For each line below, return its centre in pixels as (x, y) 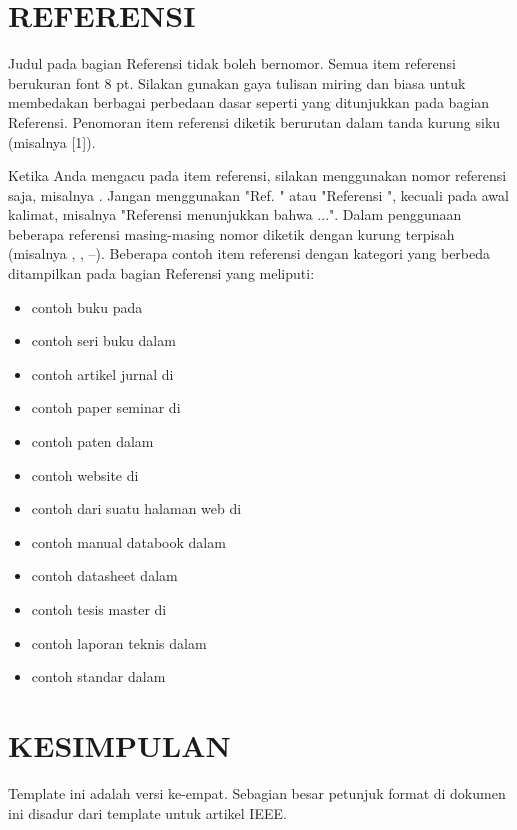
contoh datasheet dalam (104, 575)
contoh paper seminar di (106, 407)
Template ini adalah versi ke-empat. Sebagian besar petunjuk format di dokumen (257, 792)
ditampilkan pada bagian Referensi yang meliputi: (161, 273)
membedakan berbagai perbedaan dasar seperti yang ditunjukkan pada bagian (249, 102)
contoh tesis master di (99, 609)
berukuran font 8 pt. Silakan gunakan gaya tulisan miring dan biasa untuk (237, 82)
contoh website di (85, 474)
